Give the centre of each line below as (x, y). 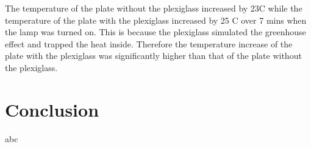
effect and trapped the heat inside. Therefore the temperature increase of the (149, 43)
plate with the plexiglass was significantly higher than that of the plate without (153, 56)
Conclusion (52, 109)
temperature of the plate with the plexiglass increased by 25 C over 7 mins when (156, 20)
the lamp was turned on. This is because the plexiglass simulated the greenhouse (155, 32)
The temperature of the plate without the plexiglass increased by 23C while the (154, 8)
